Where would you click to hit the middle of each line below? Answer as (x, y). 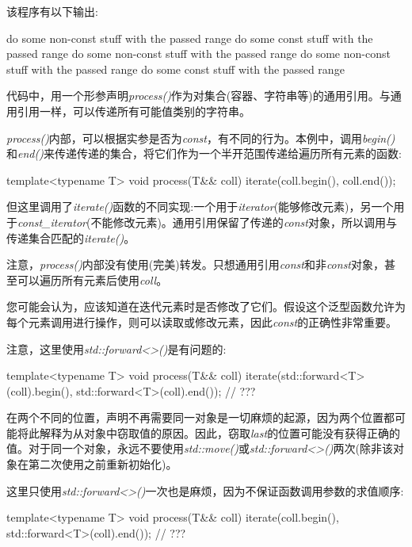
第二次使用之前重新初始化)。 (103, 464)
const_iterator (52, 222)
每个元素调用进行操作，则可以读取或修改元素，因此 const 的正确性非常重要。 (202, 321)
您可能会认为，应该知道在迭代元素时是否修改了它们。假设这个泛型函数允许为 (206, 306)
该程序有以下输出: (52, 11)
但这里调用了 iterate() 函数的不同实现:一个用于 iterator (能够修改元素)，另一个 (200, 207)
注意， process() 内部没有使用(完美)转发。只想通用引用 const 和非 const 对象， (196, 264)
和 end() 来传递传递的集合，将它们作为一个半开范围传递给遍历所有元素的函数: (204, 153)
